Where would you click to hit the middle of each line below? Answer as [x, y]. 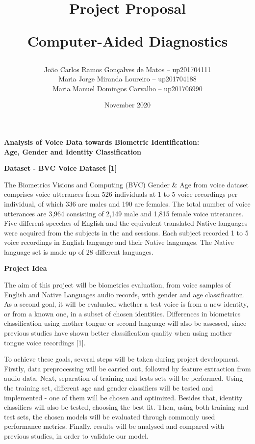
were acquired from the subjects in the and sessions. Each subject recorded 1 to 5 [126, 232]
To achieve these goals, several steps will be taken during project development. [122, 359]
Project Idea [25, 268]
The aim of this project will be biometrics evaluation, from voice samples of [117, 285]
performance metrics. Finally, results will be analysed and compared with [114, 426]
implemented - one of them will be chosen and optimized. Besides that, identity [123, 397]
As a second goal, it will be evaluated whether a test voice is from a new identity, [126, 304]
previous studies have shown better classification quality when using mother [118, 333]
